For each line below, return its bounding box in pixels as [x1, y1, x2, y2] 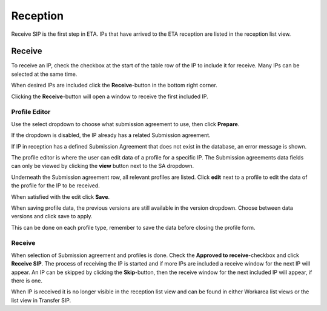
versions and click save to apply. [11, 213, 93, 220]
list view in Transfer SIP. [11, 296, 71, 304]
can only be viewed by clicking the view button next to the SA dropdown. [11, 162, 194, 170]
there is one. [11, 276, 42, 284]
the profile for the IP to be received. [11, 182, 100, 189]
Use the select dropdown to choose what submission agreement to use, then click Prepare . [11, 120, 240, 127]
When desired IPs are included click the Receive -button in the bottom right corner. [11, 82, 217, 89]
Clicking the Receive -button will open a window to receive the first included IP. [11, 93, 208, 100]
